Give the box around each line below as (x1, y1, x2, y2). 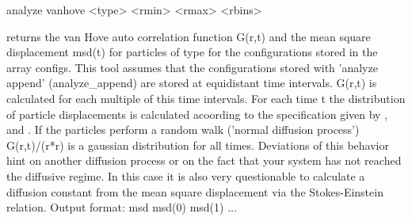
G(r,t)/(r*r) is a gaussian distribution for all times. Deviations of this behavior (6, 136, 389, 153)
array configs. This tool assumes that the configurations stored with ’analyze (6, 59, 378, 75)
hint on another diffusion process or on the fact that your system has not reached (6, 152, 402, 169)
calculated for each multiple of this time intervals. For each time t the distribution (6, 90, 406, 106)
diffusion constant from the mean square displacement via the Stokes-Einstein (6, 183, 383, 200)
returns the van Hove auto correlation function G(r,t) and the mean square (6, 28, 371, 44)
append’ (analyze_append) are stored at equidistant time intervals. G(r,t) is (6, 74, 377, 91)
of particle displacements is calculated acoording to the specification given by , (6, 105, 388, 122)
